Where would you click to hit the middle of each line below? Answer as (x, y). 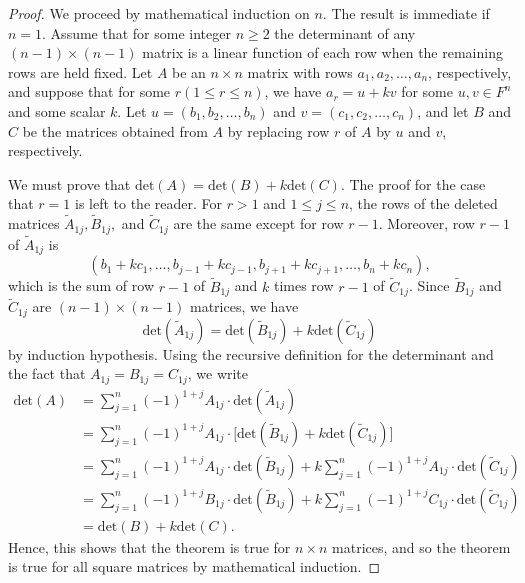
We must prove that (69, 183)
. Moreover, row (426, 223)
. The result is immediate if (406, 13)
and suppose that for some (89, 91)
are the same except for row (258, 223)
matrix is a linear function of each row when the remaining (322, 52)
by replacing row (278, 130)
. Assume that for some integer (136, 32)
